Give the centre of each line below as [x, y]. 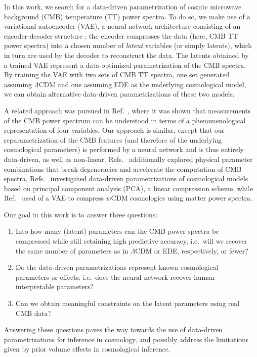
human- [205, 277]
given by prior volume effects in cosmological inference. [87, 349]
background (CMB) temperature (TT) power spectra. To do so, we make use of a [127, 16]
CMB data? [33, 313]
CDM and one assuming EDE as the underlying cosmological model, [142, 84]
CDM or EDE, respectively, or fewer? [192, 250]
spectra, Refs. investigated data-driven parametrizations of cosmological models [126, 178]
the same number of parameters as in [72, 250]
